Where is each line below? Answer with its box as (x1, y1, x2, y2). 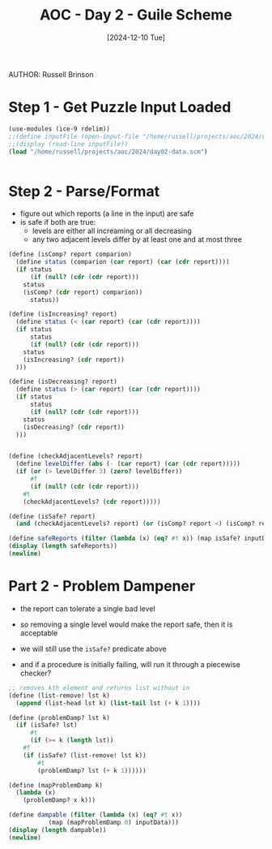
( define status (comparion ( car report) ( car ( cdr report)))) (15, 258, 230, 266)
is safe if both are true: (19, 218, 96, 227)
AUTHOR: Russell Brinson (8, 69, 95, 79)
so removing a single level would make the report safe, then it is (19, 619, 233, 629)
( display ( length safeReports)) (8, 542, 117, 550)
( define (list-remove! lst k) (8, 692, 111, 700)
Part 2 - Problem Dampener (8, 577, 196, 596)
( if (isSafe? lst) (15, 721, 79, 730)
